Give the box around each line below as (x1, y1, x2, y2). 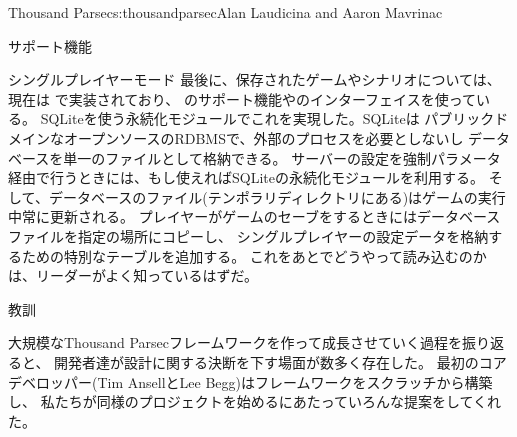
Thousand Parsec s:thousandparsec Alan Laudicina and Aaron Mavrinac (8, 2, 443, 22)
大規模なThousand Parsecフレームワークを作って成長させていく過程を (8, 332, 462, 353)
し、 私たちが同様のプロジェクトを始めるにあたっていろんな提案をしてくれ (8, 391, 502, 412)
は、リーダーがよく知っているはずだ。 (8, 265, 259, 286)
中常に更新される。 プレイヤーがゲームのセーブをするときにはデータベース (8, 206, 501, 227)
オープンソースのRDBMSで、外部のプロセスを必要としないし (63, 127, 464, 148)
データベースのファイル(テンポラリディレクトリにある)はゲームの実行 (48, 186, 506, 207)
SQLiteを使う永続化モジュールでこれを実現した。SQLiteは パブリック (40, 108, 495, 129)
